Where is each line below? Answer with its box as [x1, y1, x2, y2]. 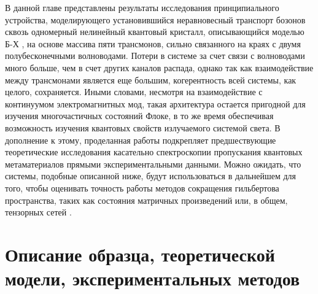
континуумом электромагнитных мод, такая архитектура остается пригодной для [5, 97, 306, 110]
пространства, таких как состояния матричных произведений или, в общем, [5, 193, 288, 206]
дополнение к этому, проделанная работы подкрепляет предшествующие [5, 133, 276, 146]
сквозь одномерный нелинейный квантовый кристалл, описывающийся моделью [5, 25, 304, 38]
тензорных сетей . [5, 206, 72, 219]
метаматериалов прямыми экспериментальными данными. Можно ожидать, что [5, 157, 301, 170]
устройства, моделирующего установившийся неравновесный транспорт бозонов [5, 13, 306, 26]
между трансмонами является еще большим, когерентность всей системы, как [5, 73, 297, 86]
